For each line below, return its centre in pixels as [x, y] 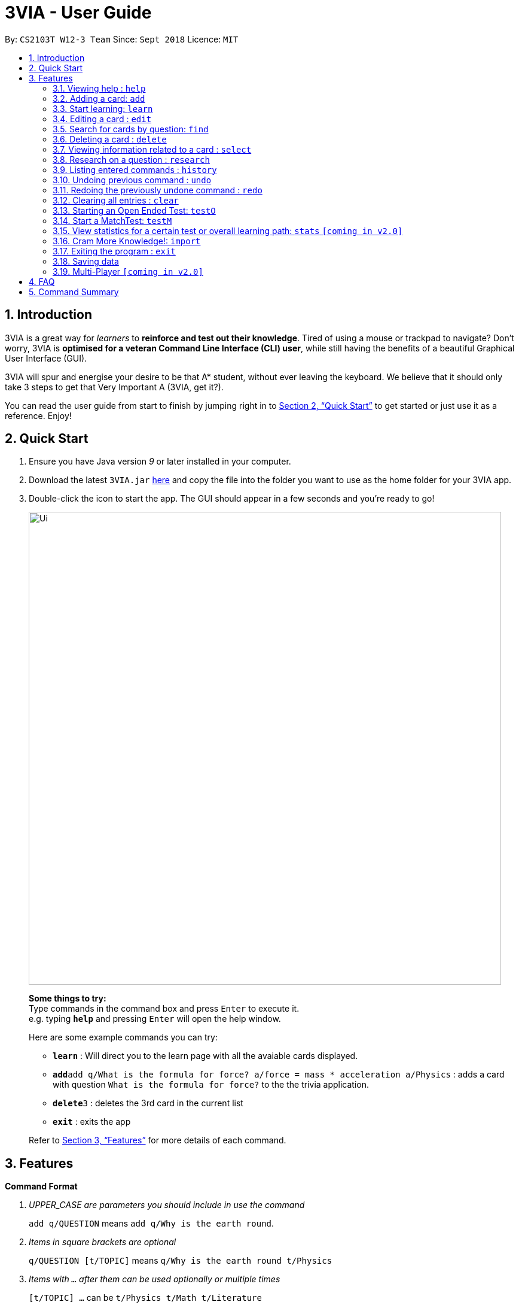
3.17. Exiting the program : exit [114, 251]
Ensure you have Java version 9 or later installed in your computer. [160, 462]
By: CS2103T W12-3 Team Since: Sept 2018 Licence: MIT [122, 39]
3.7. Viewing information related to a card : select [152, 149]
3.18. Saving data [86, 261]
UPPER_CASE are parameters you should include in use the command [167, 1205]
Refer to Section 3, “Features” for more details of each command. [158, 1140]
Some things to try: [68, 999]
